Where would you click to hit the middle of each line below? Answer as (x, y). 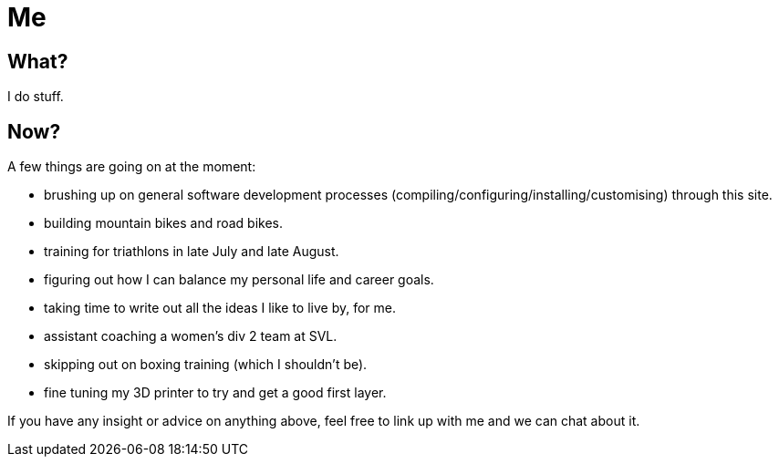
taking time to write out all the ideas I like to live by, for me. (220, 308)
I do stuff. (36, 97)
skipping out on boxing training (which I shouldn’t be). (206, 365)
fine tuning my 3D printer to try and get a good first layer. (215, 393)
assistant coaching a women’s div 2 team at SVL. (191, 336)
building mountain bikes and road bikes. (164, 223)
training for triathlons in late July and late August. (192, 252)
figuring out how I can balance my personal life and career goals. (239, 280)
